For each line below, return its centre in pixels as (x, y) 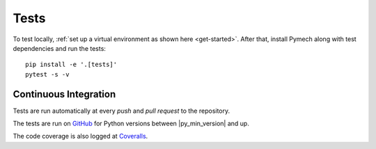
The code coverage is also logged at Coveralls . (80, 136)
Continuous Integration (64, 94)
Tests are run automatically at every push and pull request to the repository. (122, 111)
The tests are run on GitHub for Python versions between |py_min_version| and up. (131, 124)
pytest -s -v (47, 74)
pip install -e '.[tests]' (71, 65)
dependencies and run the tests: (59, 48)
